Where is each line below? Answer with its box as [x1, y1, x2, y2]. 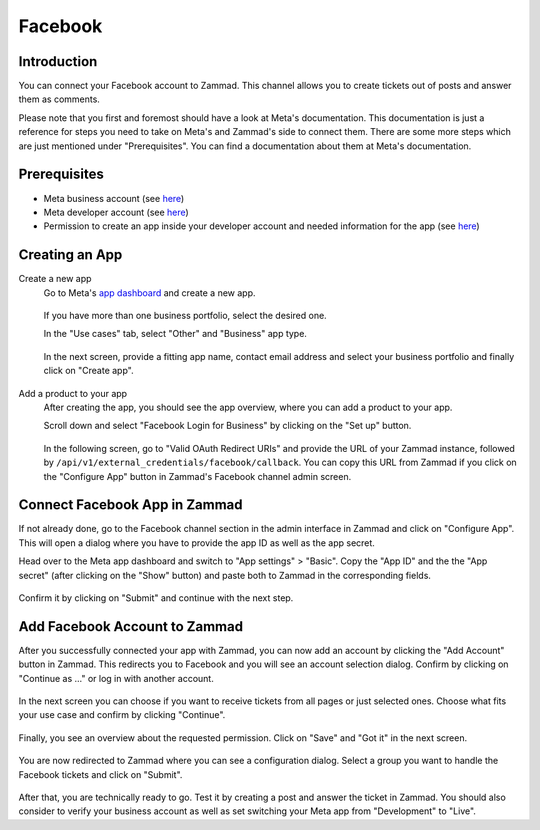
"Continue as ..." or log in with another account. [18, 672, 214, 684]
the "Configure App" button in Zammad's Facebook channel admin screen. [43, 470, 352, 482]
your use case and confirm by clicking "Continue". [18, 709, 226, 721]
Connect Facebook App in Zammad [18, 496, 244, 514]
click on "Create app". [43, 365, 134, 377]
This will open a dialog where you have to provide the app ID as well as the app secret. [18, 536, 375, 549]
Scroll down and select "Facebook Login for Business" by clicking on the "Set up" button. [43, 420, 412, 432]
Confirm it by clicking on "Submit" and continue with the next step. [18, 591, 294, 604]
